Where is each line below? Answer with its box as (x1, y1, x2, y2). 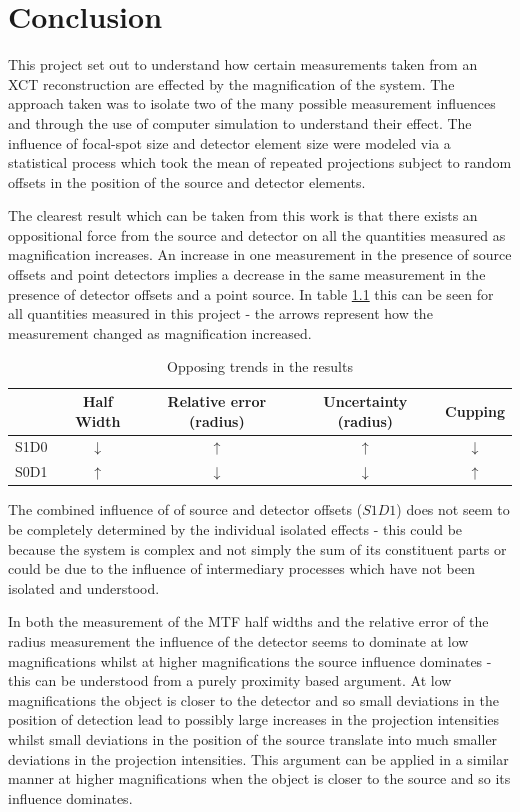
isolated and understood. (8, 577, 160, 598)
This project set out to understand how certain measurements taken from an (8, 54, 478, 75)
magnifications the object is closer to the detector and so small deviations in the (8, 689, 499, 710)
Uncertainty (323, 391, 408, 412)
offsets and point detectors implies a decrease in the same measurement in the (8, 264, 486, 285)
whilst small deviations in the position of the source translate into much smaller (8, 728, 498, 749)
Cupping (445, 400, 505, 421)
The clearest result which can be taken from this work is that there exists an (8, 205, 478, 226)
